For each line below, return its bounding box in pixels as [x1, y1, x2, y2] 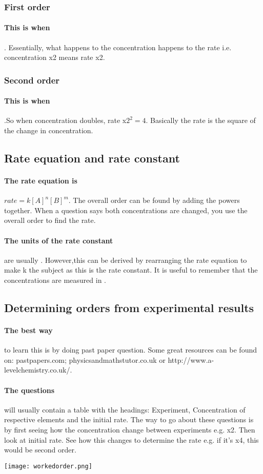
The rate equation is [4, 175, 77, 186]
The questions [4, 384, 55, 395]
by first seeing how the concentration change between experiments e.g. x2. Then [4, 424, 255, 435]
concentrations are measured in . [4, 275, 106, 285]
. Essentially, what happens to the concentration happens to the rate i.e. [4, 42, 232, 52]
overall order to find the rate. [4, 215, 96, 225]
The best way [4, 324, 53, 335]
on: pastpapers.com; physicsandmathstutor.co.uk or [4, 354, 166, 365]
